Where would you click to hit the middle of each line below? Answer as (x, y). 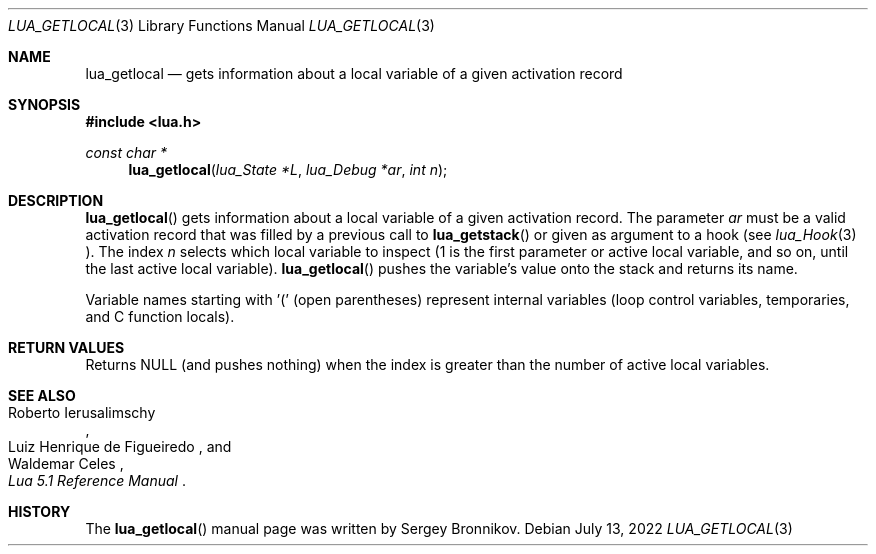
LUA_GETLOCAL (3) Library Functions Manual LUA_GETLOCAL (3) (221, 25)
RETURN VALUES (66, 347)
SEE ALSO (42, 395)
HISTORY (39, 511)
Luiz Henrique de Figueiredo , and (120, 446)
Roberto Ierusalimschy (82, 412)
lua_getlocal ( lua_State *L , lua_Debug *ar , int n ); (288, 169)
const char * (126, 152)
